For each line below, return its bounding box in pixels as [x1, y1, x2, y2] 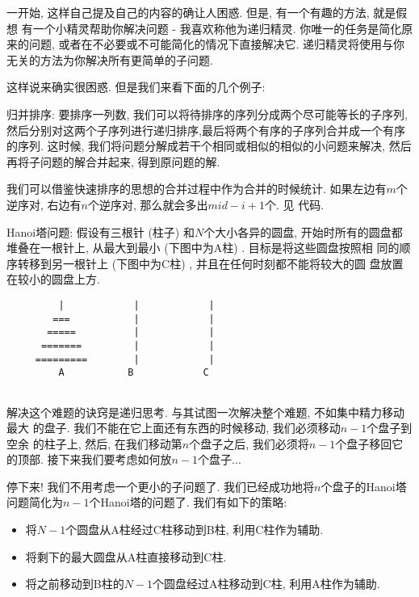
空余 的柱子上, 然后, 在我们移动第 [6, 435, 182, 452]
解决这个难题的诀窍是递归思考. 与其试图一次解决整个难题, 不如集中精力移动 [6, 403, 405, 420]
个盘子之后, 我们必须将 [189, 435, 309, 452]
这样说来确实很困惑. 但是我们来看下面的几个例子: [6, 78, 266, 95]
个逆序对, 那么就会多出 [87, 195, 208, 212]
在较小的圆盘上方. [6, 271, 100, 288]
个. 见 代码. [265, 195, 325, 212]
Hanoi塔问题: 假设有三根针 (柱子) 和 [6, 223, 195, 240]
